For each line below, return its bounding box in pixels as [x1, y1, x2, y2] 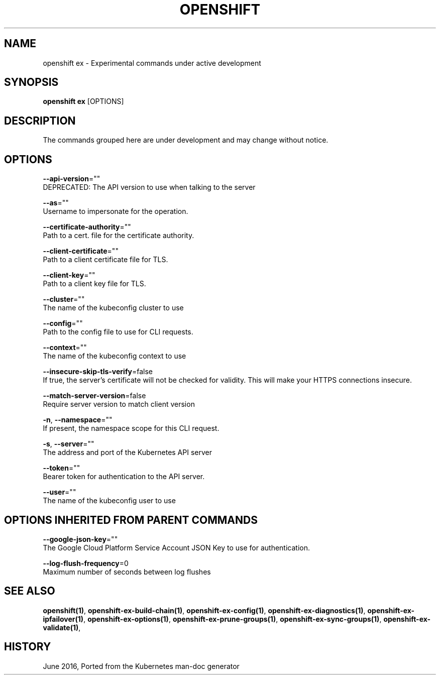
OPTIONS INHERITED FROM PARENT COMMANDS [4, 513, 258, 526]
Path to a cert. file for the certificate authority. [43, 231, 194, 240]
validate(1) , [43, 623, 81, 632]
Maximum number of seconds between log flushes [43, 567, 211, 576]
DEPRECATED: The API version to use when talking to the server [43, 183, 256, 192]
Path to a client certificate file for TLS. [43, 255, 168, 264]
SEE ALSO [4, 585, 55, 598]
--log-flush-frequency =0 [43, 558, 129, 568]
